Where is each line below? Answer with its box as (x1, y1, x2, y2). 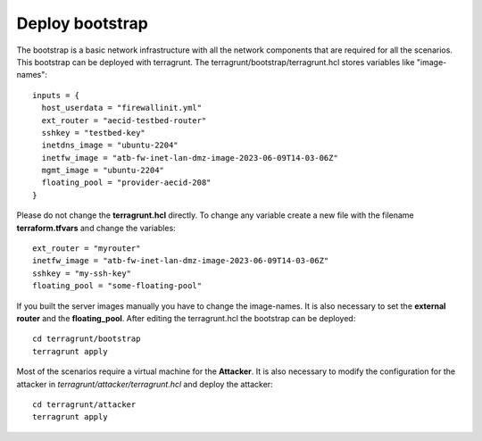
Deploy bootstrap (16, 13, 149, 33)
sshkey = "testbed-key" (41, 128, 146, 137)
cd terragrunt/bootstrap (32, 334, 141, 344)
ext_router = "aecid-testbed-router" (41, 115, 207, 125)
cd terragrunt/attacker (32, 399, 137, 410)
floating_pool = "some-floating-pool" (32, 281, 203, 291)
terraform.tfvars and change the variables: (16, 222, 176, 233)
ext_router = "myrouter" (32, 244, 141, 254)
